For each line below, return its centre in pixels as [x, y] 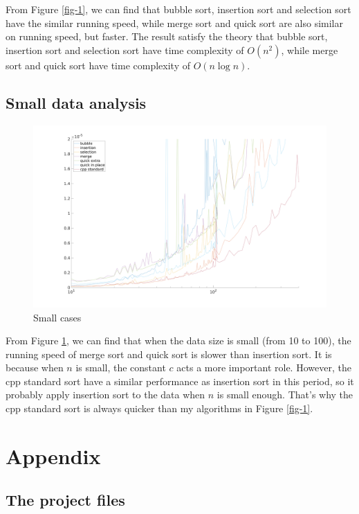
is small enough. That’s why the [285, 395]
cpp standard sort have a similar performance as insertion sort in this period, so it [180, 381]
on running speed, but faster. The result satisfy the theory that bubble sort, [167, 36]
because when [35, 367]
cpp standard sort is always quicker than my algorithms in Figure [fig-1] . [159, 408]
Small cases [57, 317]
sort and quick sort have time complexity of [98, 65]
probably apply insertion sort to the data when [105, 395]
